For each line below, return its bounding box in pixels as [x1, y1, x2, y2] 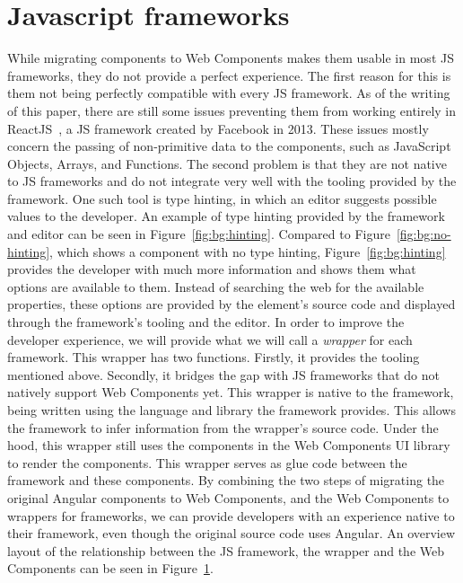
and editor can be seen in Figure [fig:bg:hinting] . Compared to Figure [7, 225, 390, 243]
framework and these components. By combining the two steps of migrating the [7, 471, 445, 490]
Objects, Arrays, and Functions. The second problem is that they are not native [7, 154, 447, 172]
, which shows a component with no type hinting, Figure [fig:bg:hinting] [49, 242, 446, 261]
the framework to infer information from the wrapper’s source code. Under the [7, 418, 439, 437]
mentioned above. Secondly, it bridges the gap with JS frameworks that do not [7, 365, 440, 384]
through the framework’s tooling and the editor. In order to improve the [7, 313, 405, 331]
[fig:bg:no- [396, 225, 451, 243]
